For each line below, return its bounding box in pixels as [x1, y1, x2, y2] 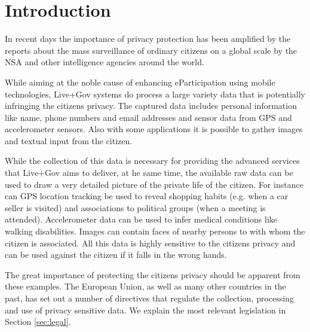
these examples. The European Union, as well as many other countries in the [5, 280, 286, 293]
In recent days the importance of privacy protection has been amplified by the [5, 32, 291, 45]
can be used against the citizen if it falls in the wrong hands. [5, 248, 227, 261]
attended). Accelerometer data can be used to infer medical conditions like [5, 213, 278, 226]
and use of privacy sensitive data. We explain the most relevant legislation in [5, 303, 286, 316]
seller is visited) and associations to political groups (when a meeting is [5, 201, 266, 214]
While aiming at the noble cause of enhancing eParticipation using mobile [5, 75, 275, 88]
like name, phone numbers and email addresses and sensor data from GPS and [5, 111, 292, 123]
